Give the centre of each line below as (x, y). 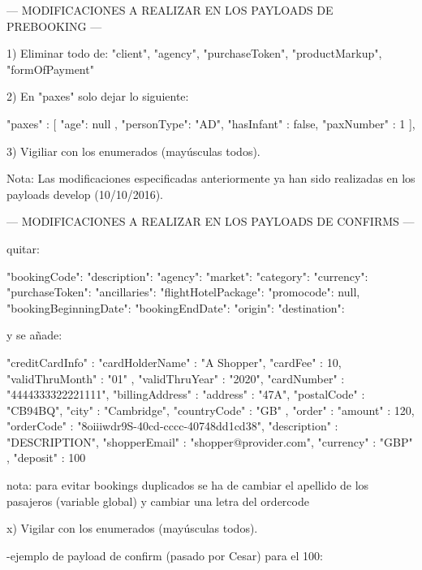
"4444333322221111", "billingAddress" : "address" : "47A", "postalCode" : (186, 394)
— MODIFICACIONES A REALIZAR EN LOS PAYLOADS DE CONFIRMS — (211, 221)
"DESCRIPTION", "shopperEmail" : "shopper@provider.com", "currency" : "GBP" (210, 441)
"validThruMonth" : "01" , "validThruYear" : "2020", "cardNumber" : (176, 378)
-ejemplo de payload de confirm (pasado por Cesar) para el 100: (165, 555)
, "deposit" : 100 (46, 458)
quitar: (23, 248)
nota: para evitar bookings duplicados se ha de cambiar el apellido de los (188, 485)
